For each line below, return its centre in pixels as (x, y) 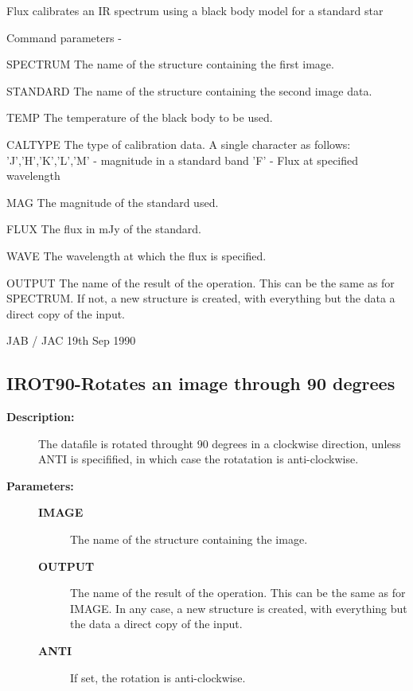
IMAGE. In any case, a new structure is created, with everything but (239, 608)
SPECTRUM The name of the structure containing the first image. (170, 64)
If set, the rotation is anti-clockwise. (158, 677)
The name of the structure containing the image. (189, 539)
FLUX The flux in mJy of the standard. (104, 229)
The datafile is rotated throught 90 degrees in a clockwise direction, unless (220, 443)
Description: (41, 417)
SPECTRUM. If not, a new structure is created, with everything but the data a (201, 298)
